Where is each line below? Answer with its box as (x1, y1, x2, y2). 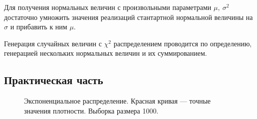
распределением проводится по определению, (113, 38, 252, 48)
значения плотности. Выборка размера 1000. (24, 105, 159, 116)
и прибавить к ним (10, 21, 67, 32)
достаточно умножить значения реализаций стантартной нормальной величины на (4, 11, 253, 22)
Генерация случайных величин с (4, 38, 102, 48)
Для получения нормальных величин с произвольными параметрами (4, 2, 212, 12)
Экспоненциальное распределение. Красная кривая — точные (24, 96, 211, 106)
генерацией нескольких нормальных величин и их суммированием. (4, 48, 207, 58)
